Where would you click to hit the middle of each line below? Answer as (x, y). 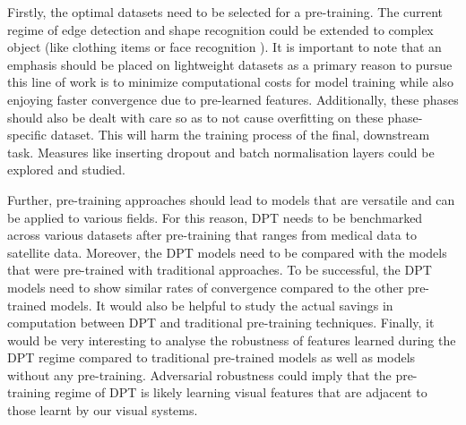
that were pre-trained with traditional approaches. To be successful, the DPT (220, 270)
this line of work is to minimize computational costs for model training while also (230, 82)
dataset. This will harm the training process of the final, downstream (240, 135)
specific (27, 135)
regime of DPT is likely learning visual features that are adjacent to (241, 392)
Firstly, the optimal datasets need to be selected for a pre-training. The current (225, 12)
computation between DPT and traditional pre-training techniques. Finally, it (221, 323)
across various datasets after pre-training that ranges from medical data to (212, 235)
